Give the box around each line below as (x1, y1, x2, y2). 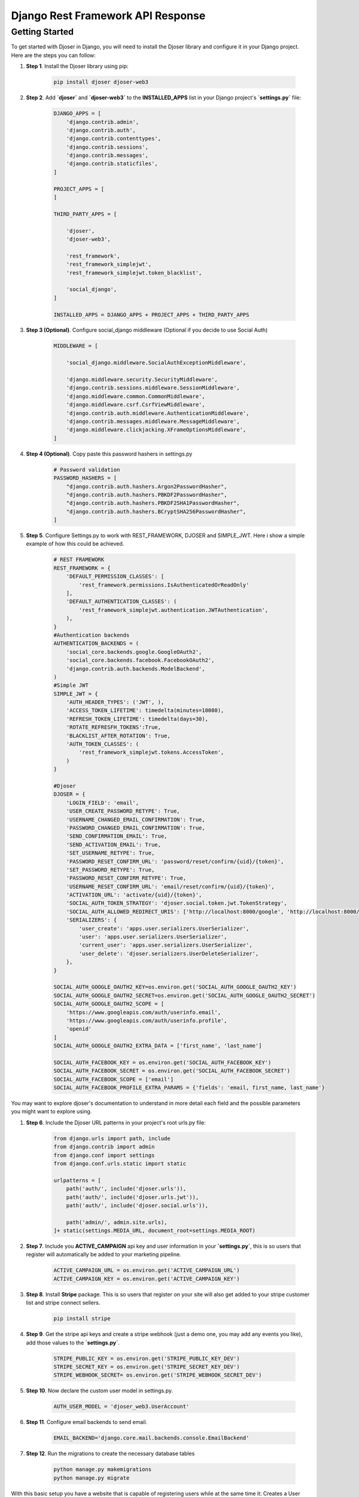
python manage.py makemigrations (53, 1466, 152, 1473)
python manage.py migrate (53, 1474, 130, 1481)
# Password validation (53, 466, 120, 473)
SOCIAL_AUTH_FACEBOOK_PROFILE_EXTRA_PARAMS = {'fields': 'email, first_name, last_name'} (53, 1084, 325, 1091)
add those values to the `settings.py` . (26, 1339, 120, 1346)
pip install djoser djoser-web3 (53, 78, 149, 86)
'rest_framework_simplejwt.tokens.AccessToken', (78, 749, 224, 756)
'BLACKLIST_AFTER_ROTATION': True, (66, 732, 171, 739)
